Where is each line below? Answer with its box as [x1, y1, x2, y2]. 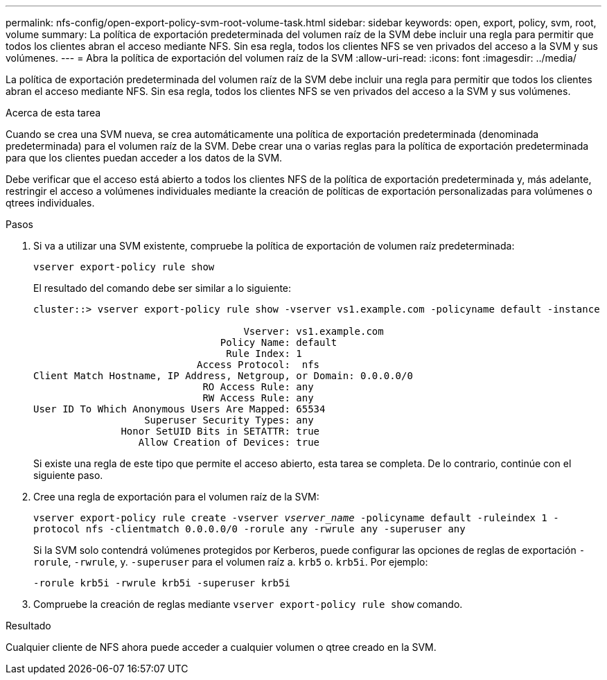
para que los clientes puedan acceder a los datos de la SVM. [6, 152, 283, 164]
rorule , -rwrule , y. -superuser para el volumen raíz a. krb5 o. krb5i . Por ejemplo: [33, 556, 428, 568]
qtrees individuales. [6, 197, 95, 209]
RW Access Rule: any [202, 392, 314, 403]
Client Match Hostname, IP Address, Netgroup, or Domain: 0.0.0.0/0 [33, 370, 413, 381]
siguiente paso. [33, 469, 103, 481]
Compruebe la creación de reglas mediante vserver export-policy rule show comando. [33, 598, 463, 610]
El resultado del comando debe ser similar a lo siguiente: [33, 282, 292, 294]
